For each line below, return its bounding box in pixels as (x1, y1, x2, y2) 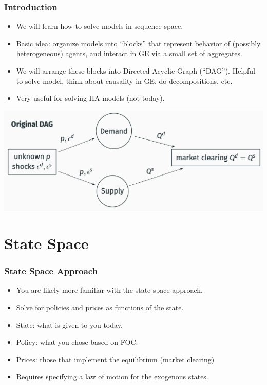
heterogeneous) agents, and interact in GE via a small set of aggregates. (16, 48, 242, 59)
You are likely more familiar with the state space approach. (16, 285, 203, 295)
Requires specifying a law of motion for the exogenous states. (16, 371, 208, 382)
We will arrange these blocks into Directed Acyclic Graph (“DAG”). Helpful (16, 65, 256, 76)
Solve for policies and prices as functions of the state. (16, 302, 184, 312)
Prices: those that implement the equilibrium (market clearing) (16, 354, 215, 364)
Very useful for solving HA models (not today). (16, 93, 165, 103)
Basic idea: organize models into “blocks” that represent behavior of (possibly (16, 38, 261, 48)
